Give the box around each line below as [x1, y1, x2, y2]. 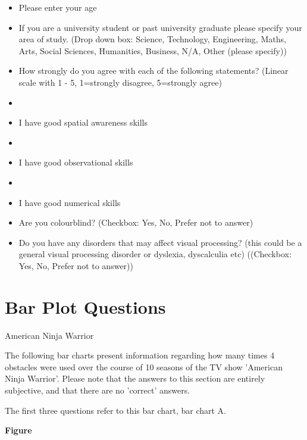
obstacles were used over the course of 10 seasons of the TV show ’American [5, 360, 283, 373]
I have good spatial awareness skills [18, 116, 148, 129]
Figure [5, 424, 32, 436]
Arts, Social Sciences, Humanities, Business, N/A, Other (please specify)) [18, 44, 287, 57]
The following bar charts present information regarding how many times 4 [5, 349, 275, 361]
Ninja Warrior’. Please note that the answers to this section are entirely [5, 372, 265, 385]
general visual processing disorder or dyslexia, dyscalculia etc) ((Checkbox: [18, 248, 292, 260]
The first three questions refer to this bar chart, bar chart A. [5, 404, 227, 416]
